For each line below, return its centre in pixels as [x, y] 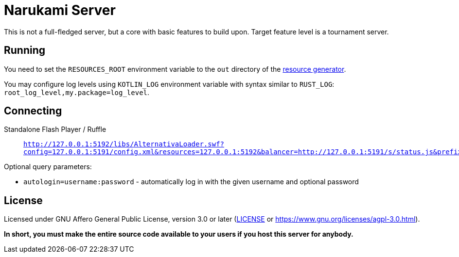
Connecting [33, 111]
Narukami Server [60, 10]
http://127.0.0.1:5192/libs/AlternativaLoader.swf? [124, 144]
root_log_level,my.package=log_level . [77, 92]
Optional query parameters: [48, 167]
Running [25, 50]
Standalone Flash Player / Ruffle [55, 129]
